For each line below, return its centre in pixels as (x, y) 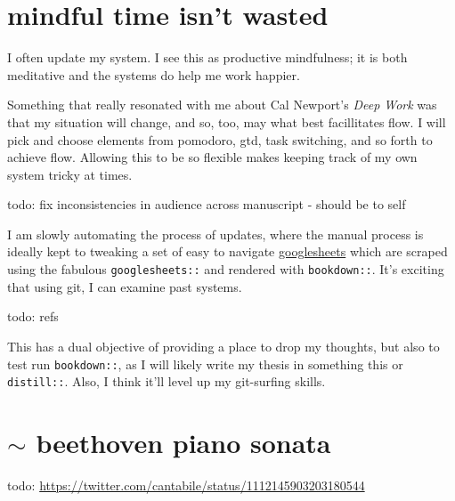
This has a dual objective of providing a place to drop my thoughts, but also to (223, 346)
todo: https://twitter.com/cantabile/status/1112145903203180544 (186, 485)
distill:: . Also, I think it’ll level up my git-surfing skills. (167, 381)
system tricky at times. (70, 174)
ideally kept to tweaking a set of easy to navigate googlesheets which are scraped (227, 251)
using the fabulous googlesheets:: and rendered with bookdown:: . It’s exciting (226, 269)
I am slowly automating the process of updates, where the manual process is (215, 234)
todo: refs (33, 316)
